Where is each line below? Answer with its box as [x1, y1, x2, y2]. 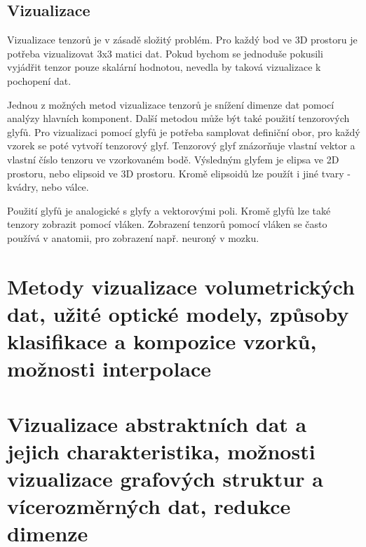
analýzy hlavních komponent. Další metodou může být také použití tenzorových [7, 111, 350, 126]
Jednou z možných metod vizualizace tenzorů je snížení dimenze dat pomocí [7, 97, 334, 112]
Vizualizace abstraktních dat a [7, 409, 307, 438]
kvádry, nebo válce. [7, 180, 89, 194]
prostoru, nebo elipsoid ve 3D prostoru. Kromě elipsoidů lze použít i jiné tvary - [7, 166, 351, 180]
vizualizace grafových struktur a [7, 464, 323, 493]
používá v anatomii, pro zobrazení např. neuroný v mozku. [7, 230, 259, 245]
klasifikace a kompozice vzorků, [7, 327, 317, 356]
